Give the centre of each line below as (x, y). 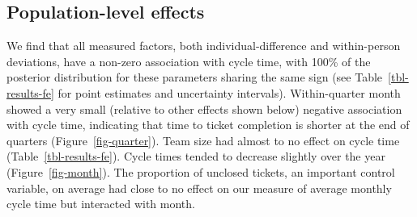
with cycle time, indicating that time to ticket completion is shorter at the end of (208, 125)
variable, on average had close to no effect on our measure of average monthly (199, 188)
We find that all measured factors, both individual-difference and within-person (204, 46)
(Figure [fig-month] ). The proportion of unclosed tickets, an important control (201, 171)
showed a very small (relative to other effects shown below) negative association (204, 108)
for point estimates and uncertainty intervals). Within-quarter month (229, 92)
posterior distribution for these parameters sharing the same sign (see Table (195, 77)
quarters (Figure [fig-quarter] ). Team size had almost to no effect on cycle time (203, 140)
